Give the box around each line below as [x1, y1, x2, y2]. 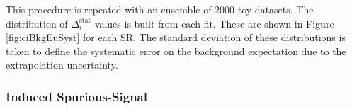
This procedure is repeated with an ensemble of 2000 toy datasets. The [6, 2, 314, 16]
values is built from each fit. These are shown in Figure [94, 16, 334, 30]
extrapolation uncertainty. [6, 57, 118, 72]
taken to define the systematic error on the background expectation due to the [6, 43, 346, 58]
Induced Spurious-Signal [6, 87, 147, 105]
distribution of [6, 16, 68, 30]
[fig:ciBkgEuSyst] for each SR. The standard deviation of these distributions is [6, 30, 346, 45]
